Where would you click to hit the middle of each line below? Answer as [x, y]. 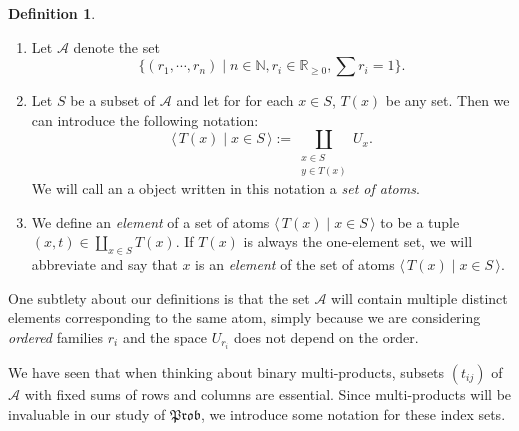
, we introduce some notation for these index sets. [353, 413]
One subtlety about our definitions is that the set [159, 297]
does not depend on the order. [326, 336]
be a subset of [113, 100]
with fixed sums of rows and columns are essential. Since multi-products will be [268, 394]
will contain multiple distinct [419, 297]
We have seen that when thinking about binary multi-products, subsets [226, 372]
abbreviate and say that [104, 264]
